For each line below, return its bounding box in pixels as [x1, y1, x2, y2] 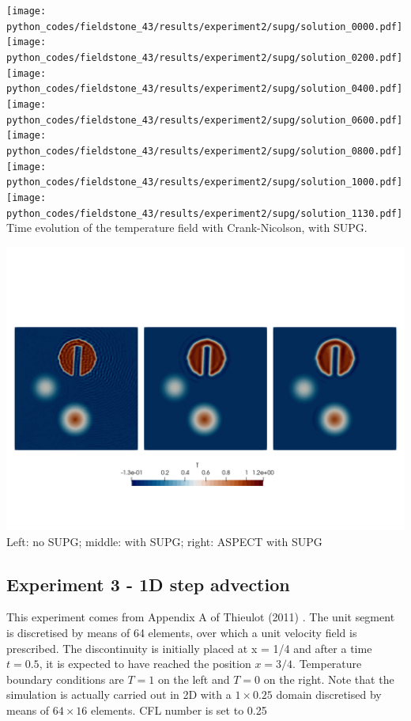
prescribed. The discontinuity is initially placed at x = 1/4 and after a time [6, 639, 372, 656]
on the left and [157, 670, 230, 687]
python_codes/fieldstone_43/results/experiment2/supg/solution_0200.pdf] [6, 51, 403, 63]
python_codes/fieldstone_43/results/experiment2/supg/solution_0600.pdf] [6, 114, 403, 126]
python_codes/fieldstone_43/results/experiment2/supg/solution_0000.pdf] [6, 21, 403, 32]
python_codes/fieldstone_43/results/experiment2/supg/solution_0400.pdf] [6, 83, 403, 95]
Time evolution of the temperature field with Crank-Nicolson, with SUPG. [6, 219, 368, 236]
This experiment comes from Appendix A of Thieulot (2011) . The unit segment [6, 609, 395, 625]
